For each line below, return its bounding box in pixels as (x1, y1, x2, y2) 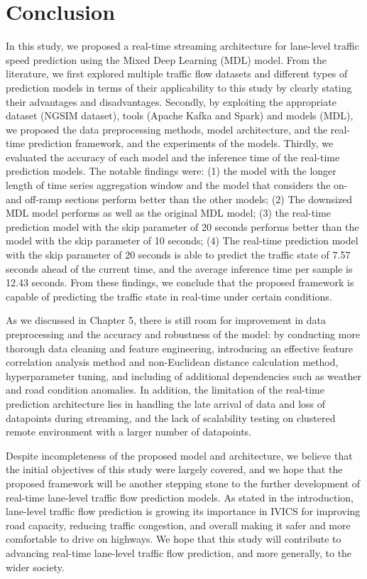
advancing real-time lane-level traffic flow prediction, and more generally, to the (6, 545, 352, 560)
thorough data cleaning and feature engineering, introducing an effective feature (6, 340, 354, 355)
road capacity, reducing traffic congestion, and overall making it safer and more (6, 517, 351, 532)
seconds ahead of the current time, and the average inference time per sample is (6, 261, 353, 276)
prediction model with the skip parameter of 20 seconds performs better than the (6, 219, 359, 234)
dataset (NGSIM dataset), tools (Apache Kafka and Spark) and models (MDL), (6, 108, 354, 123)
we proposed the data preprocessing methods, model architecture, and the (6, 121, 328, 136)
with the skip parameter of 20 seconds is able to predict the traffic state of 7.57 (6, 247, 351, 262)
